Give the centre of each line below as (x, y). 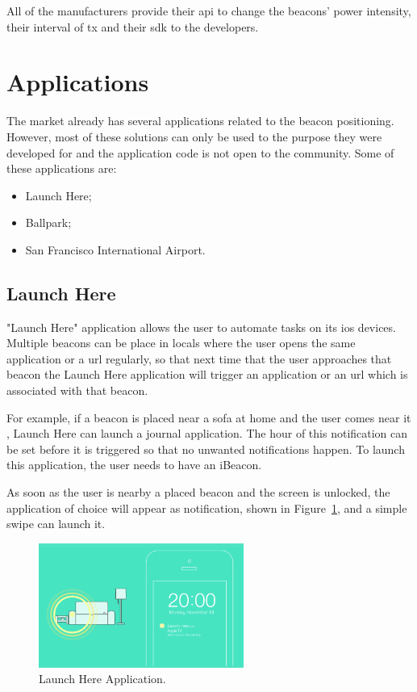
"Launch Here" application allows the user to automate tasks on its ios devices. (201, 327)
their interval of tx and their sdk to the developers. (133, 26)
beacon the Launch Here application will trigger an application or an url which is (207, 374)
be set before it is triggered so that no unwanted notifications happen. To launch (206, 449)
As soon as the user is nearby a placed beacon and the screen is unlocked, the (198, 492)
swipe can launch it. (56, 524)
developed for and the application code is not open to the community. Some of (200, 152)
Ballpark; (48, 222)
